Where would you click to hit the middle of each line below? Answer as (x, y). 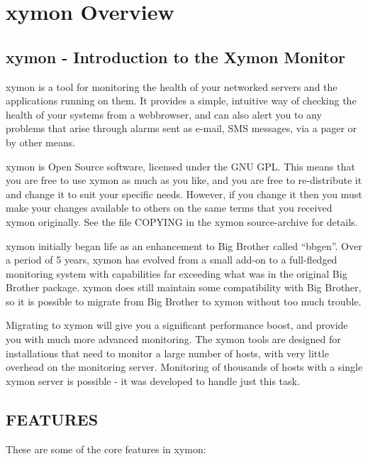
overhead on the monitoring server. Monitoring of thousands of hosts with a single (184, 367)
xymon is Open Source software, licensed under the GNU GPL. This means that (180, 166)
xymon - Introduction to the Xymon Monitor (176, 56)
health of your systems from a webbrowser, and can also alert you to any (164, 114)
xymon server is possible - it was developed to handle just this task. (153, 380)
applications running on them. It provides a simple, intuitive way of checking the (181, 101)
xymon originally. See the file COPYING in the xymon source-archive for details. (182, 221)
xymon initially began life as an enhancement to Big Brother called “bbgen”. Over (184, 245)
